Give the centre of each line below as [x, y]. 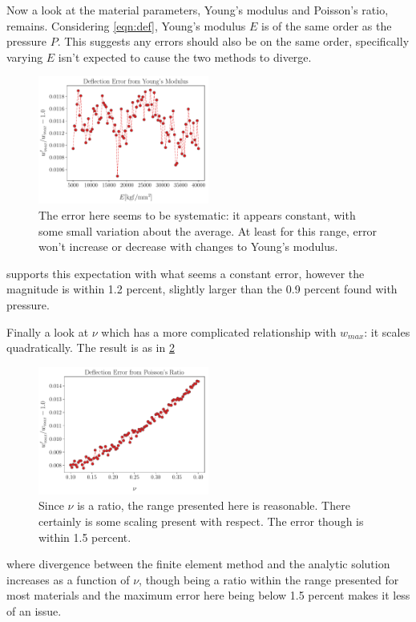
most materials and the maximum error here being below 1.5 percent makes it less [208, 595]
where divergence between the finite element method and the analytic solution [198, 564]
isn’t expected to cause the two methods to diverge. [185, 57]
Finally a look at [48, 331]
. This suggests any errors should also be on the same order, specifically [233, 41]
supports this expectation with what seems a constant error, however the [186, 273]
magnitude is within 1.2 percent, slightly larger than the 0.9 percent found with [202, 289]
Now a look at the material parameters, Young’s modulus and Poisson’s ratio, [198, 10]
